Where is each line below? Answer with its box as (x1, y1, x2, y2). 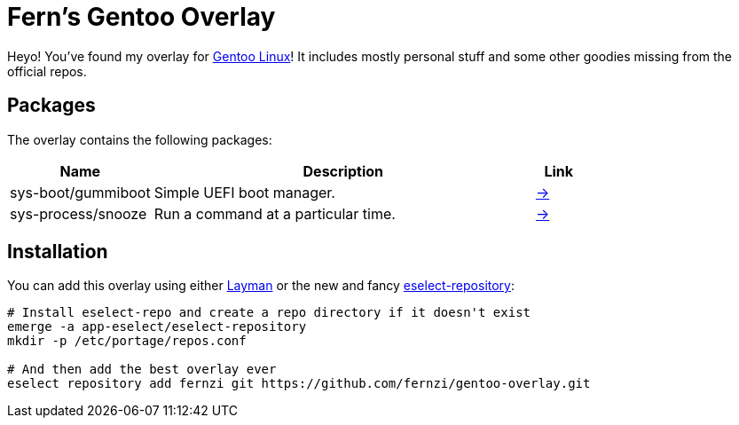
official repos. (7, 63, 87, 79)
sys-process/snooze (10, 204, 147, 223)
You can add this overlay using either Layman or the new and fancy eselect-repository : (7, 278, 515, 294)
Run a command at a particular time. (153, 204, 396, 223)
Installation (7, 240, 108, 264)
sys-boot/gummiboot (10, 183, 151, 201)
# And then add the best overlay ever (7, 362, 277, 377)
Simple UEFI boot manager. (153, 183, 335, 201)
